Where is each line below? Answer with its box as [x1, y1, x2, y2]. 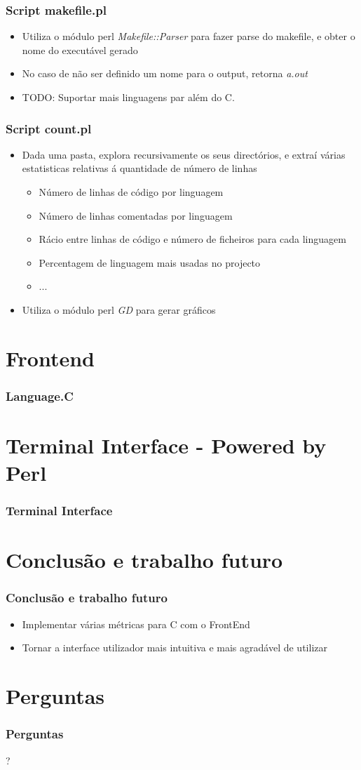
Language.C [6, 387, 74, 404]
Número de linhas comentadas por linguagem [39, 208, 233, 223]
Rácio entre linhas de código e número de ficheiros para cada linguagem [39, 232, 346, 246]
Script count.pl [6, 119, 92, 137]
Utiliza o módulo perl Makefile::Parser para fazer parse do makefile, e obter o [22, 29, 355, 44]
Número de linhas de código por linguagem [39, 185, 224, 199]
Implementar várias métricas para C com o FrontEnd [22, 616, 250, 631]
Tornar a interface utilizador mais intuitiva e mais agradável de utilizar [22, 640, 327, 655]
